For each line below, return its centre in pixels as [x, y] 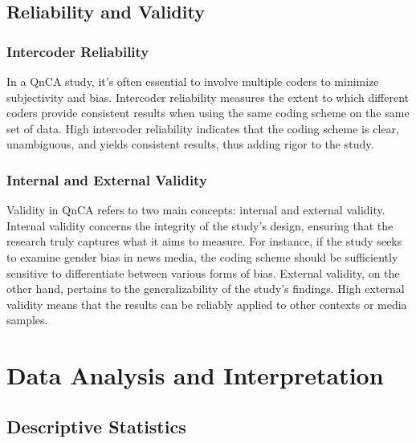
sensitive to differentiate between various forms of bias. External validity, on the [203, 272]
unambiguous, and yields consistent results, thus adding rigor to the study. [190, 144]
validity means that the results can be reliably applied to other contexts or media [207, 304]
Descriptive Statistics [96, 426]
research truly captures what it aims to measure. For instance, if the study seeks [204, 241]
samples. [27, 320]
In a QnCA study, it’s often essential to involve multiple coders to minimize [193, 81]
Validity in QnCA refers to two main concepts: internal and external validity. [196, 210]
